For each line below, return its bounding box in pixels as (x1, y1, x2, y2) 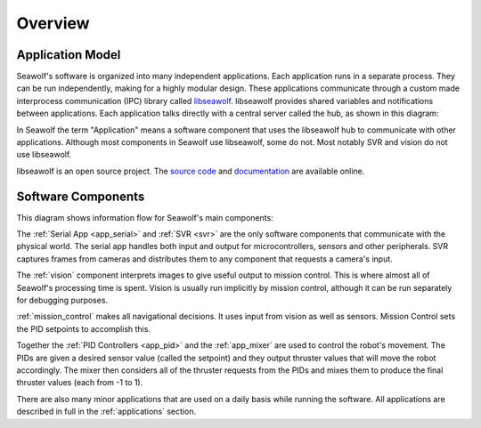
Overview (16, 13, 90, 33)
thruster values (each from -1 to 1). (16, 377, 143, 388)
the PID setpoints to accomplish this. (16, 323, 151, 334)
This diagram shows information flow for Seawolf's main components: (16, 212, 273, 222)
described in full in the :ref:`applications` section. (16, 406, 196, 417)
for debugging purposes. (16, 295, 109, 306)
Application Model (16, 47, 121, 62)
